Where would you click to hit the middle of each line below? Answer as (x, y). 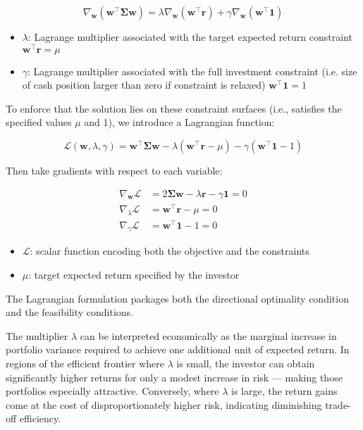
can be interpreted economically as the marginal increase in (208, 335)
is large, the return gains (284, 391)
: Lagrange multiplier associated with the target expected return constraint (190, 37)
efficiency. (40, 418)
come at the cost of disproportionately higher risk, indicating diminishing (164, 404)
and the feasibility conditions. (70, 312)
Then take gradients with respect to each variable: (114, 171)
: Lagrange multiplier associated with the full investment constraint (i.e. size (192, 71)
